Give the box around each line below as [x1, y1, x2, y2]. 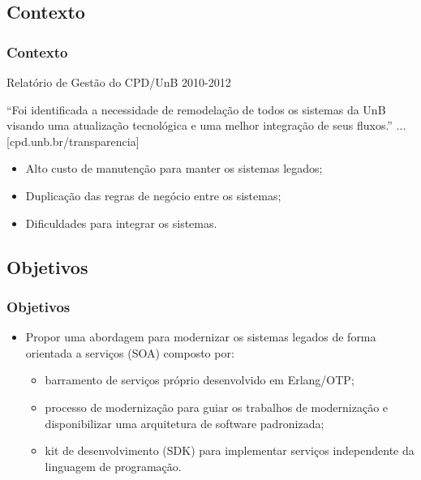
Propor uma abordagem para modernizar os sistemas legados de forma [25, 328, 376, 345]
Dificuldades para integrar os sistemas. [25, 214, 217, 231]
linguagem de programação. [45, 457, 182, 474]
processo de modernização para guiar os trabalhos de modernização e [45, 398, 389, 415]
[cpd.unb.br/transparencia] [6, 132, 140, 149]
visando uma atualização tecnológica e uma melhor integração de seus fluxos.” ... [6, 117, 406, 134]
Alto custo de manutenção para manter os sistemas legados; [25, 160, 323, 177]
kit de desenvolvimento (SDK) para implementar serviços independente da [45, 442, 415, 459]
